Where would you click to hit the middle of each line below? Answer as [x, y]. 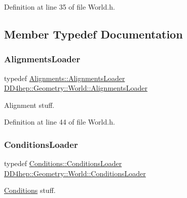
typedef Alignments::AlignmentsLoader [65, 78]
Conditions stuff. [30, 190]
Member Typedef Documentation [93, 34]
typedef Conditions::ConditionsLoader [63, 163]
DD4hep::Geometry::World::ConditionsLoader [75, 173]
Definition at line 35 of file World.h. [60, 7]
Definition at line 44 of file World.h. [60, 122]
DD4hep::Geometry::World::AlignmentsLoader [76, 88]
